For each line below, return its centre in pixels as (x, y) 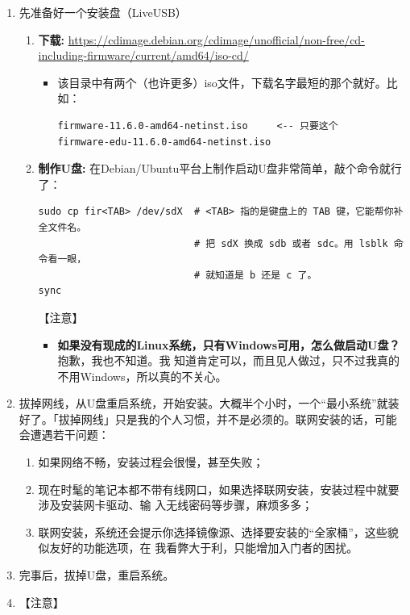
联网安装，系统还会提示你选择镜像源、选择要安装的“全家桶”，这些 (213, 531)
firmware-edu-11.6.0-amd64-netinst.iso (164, 142)
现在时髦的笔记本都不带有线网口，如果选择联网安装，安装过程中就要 (219, 489)
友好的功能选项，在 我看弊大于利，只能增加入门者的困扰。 (204, 548)
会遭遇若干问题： (64, 435)
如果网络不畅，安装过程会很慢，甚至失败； (151, 462)
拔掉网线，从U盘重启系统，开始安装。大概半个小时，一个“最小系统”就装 (209, 403)
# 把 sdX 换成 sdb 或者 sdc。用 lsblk (291, 243)
